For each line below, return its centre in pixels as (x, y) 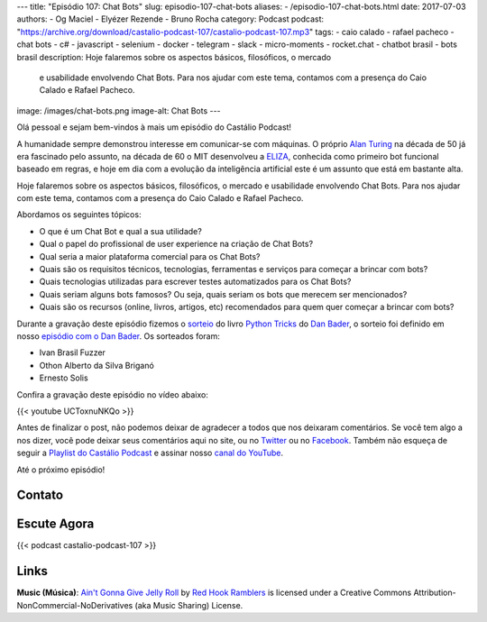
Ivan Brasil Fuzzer (72, 352)
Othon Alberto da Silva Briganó (97, 365)
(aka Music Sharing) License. (189, 605)
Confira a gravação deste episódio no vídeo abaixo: (113, 394)
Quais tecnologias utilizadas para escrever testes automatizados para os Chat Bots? (195, 282)
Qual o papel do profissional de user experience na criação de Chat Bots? (176, 244)
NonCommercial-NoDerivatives (75, 605)
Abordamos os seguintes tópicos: (79, 215)
